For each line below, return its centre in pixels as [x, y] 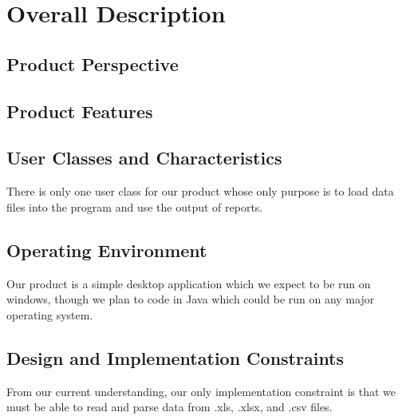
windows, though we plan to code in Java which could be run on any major [191, 299]
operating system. [50, 314]
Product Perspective [93, 63]
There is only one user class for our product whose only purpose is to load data [200, 191]
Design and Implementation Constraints [175, 357]
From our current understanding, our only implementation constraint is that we [201, 391]
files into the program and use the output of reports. [135, 206]
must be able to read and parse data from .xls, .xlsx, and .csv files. [169, 407]
